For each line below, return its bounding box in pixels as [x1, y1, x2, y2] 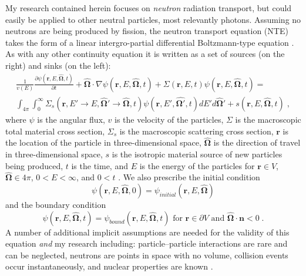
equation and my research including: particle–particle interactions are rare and [5, 237, 288, 250]
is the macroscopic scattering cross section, [119, 124, 274, 137]
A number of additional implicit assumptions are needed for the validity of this [5, 225, 290, 238]
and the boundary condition [5, 198, 106, 210]
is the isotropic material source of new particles [112, 147, 283, 160]
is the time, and [71, 159, 128, 171]
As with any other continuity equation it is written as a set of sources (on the [5, 48, 285, 60]
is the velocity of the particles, [115, 113, 224, 125]
